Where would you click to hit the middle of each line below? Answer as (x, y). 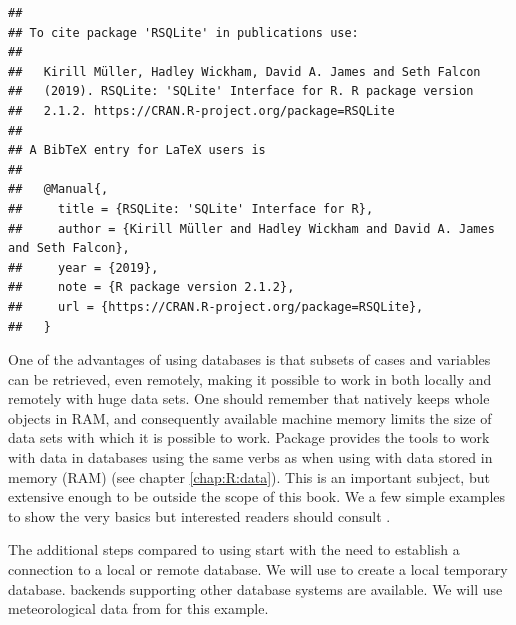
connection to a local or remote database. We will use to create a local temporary (258, 569)
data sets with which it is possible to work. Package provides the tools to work (249, 437)
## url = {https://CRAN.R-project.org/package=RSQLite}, (216, 306)
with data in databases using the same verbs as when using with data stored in (250, 457)
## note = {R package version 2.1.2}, (151, 287)
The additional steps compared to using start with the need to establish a (234, 549)
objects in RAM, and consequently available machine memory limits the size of (250, 417)
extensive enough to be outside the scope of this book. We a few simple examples (257, 496)
